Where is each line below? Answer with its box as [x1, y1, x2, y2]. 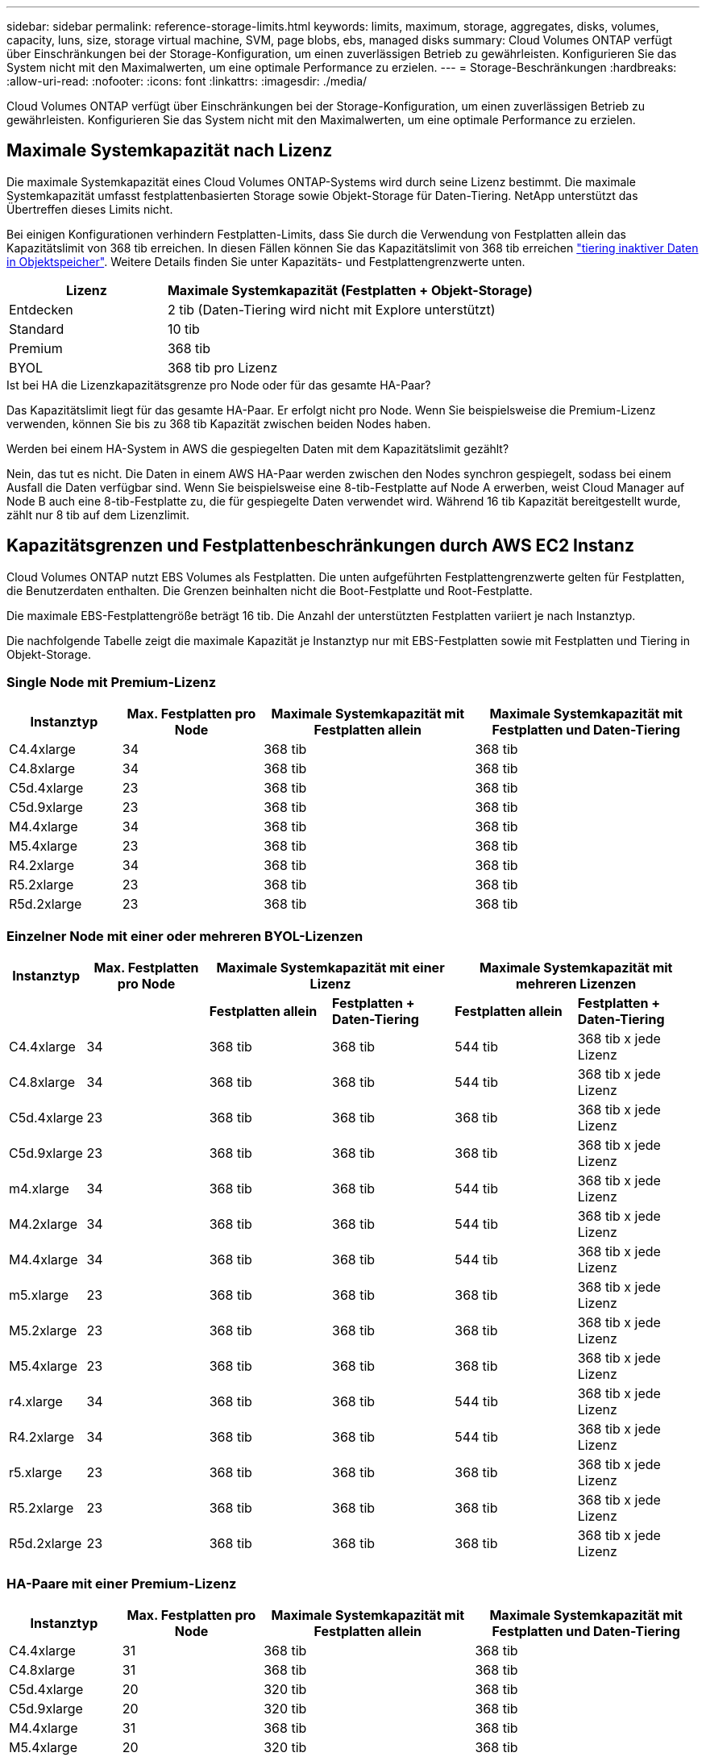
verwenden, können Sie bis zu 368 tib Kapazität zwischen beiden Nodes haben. [6, 416, 431, 431]
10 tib [167, 320, 200, 337]
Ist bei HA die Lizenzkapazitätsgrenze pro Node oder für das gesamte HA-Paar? [6, 377, 431, 392]
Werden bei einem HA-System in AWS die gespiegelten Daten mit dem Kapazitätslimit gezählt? [6, 441, 509, 456]
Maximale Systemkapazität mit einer [216, 960, 445, 976]
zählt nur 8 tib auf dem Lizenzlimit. [6, 507, 190, 522]
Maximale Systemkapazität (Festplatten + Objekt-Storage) [167, 281, 533, 298]
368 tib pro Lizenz [167, 359, 278, 376]
